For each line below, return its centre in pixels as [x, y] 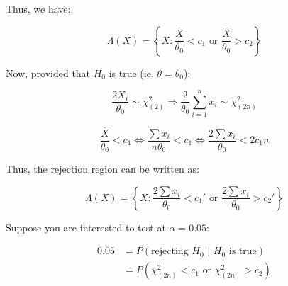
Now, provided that [48, 73]
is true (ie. [131, 73]
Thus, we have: [38, 8]
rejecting [170, 252]
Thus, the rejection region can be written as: [103, 169]
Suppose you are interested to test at [86, 227]
